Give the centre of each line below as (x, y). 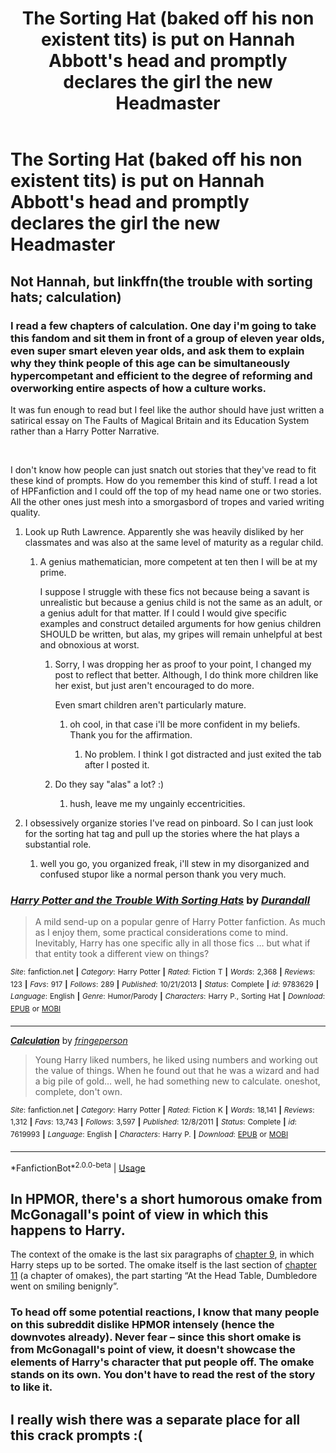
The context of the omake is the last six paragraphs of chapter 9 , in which (162, 1254)
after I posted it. (117, 764)
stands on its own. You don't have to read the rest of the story (163, 1375)
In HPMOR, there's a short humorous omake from (166, 1198)
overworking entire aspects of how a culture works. (138, 388)
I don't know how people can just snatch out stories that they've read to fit (163, 469)
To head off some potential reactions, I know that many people (165, 1312)
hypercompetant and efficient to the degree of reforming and (161, 375)
